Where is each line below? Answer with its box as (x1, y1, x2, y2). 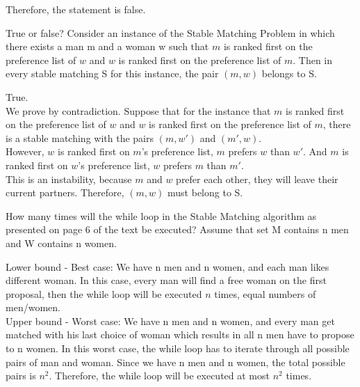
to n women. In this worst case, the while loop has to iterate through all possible (6, 341, 350, 356)
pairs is (6, 368, 36, 383)
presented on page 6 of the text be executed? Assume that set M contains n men (6, 222, 349, 237)
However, (6, 144, 44, 159)
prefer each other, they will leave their (176, 171, 338, 186)
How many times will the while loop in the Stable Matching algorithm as (6, 208, 317, 223)
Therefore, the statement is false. (6, 2, 146, 16)
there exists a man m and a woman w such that (6, 39, 209, 54)
